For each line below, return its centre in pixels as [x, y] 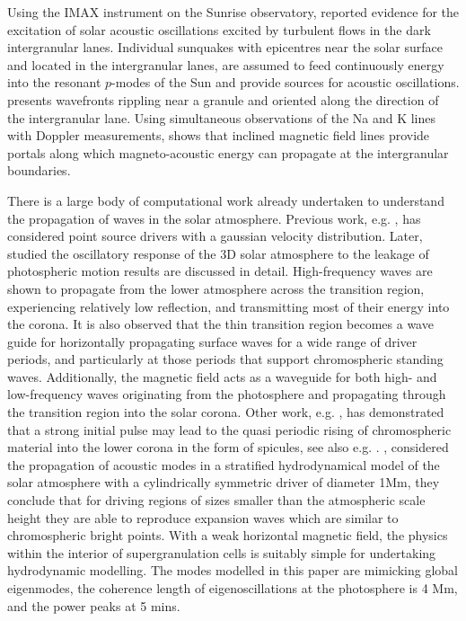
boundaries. [39, 170]
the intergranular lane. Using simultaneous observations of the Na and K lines [222, 117]
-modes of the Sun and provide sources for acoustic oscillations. [286, 82]
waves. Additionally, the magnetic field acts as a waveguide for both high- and [222, 376]
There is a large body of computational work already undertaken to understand [226, 200]
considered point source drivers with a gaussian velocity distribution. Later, [215, 236]
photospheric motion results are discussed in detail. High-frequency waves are [220, 271]
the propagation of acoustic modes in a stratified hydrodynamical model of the [224, 464]
